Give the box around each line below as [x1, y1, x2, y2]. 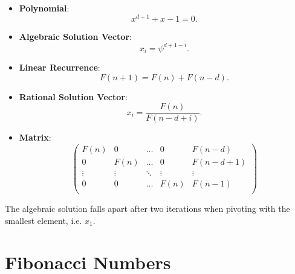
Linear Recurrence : [19, 61, 100, 74]
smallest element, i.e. [5, 214, 82, 226]
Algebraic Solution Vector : [19, 30, 132, 42]
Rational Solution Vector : [19, 90, 128, 103]
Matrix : [19, 131, 51, 144]
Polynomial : [19, 2, 70, 14]
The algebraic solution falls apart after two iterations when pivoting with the [5, 202, 290, 215]
